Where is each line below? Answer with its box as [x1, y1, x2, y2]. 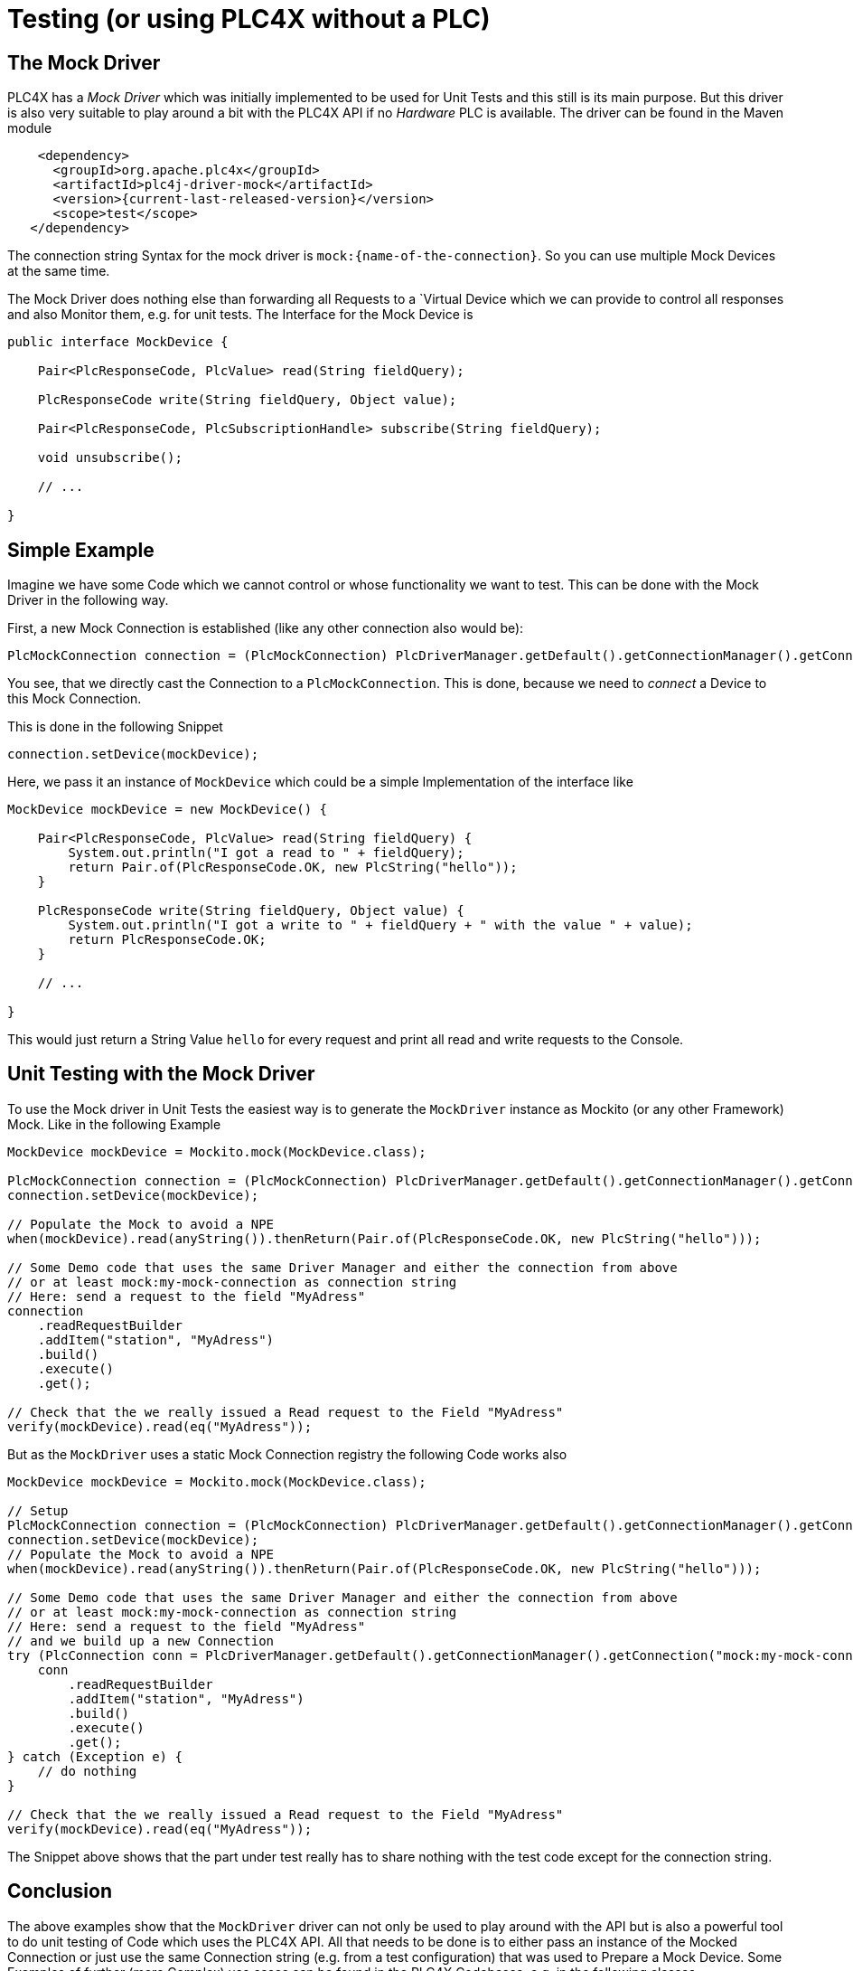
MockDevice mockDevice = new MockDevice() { [7, 802, 328, 817]
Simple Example [7, 538, 155, 561]
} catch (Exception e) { [7, 1749, 183, 1764]
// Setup [7, 1503, 69, 1518]
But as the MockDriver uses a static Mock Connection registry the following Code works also [7, 1446, 567, 1462]
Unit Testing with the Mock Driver [7, 1062, 315, 1086]
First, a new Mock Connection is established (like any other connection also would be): [7, 620, 524, 637]
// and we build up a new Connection [7, 1633, 275, 1648]
